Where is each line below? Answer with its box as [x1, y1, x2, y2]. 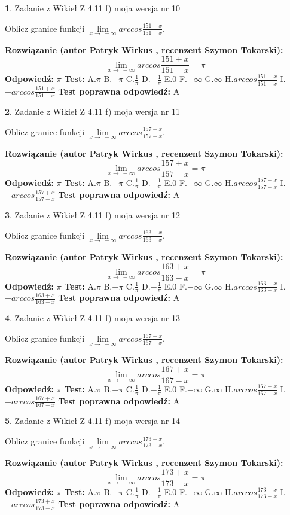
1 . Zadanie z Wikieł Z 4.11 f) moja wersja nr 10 [5, 2, 180, 14]
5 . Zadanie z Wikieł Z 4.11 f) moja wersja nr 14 [5, 415, 180, 427]
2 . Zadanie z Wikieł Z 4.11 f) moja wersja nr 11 [5, 105, 180, 118]
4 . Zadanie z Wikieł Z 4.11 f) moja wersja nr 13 [5, 312, 180, 324]
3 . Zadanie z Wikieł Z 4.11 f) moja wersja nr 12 [5, 209, 180, 221]
